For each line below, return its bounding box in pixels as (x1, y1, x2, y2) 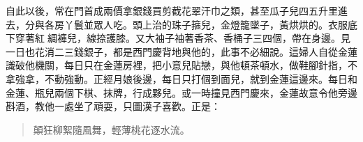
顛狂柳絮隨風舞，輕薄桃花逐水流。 (33, 122, 190, 136)
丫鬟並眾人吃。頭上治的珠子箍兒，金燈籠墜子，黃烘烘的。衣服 (64, 17, 348, 31)
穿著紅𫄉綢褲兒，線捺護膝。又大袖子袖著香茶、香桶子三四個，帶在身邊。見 (15, 31, 350, 45)
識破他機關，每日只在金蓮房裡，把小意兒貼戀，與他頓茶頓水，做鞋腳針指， (6, 58, 348, 72)
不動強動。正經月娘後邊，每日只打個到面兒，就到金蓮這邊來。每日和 (44, 71, 357, 86)
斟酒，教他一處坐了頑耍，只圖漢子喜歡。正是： (6, 99, 221, 113)
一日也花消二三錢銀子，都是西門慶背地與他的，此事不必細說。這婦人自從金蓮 (6, 44, 357, 58)
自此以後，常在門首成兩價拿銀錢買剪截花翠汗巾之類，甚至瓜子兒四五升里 (6, 3, 338, 17)
